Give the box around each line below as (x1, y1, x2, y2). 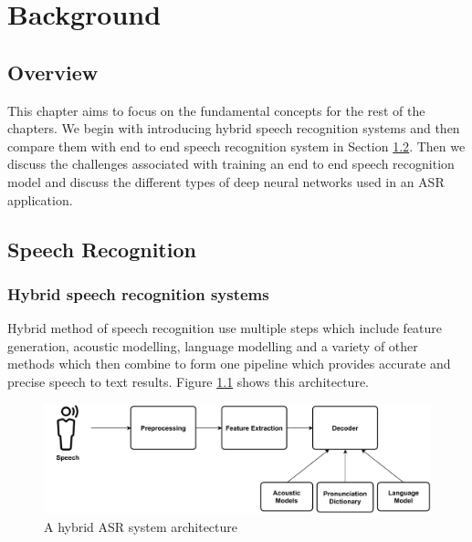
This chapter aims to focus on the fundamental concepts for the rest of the (7, 100, 425, 120)
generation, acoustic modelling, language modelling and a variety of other (7, 336, 418, 355)
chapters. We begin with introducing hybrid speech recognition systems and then (7, 119, 460, 138)
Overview (7, 57, 99, 86)
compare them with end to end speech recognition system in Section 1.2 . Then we (7, 136, 466, 155)
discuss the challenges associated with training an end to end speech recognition (7, 154, 455, 173)
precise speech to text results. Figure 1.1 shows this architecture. (7, 371, 370, 391)
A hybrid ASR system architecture (44, 516, 238, 536)
